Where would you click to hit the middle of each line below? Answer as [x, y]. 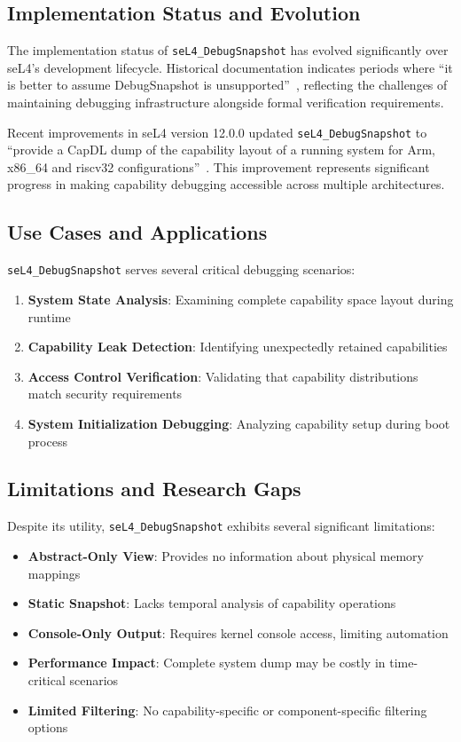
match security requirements [105, 394]
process [47, 441]
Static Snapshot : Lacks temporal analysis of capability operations [212, 603]
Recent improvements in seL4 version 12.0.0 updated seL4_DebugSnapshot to [217, 132]
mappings [54, 573]
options [48, 727]
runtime [49, 316]
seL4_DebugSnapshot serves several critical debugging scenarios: [181, 269]
